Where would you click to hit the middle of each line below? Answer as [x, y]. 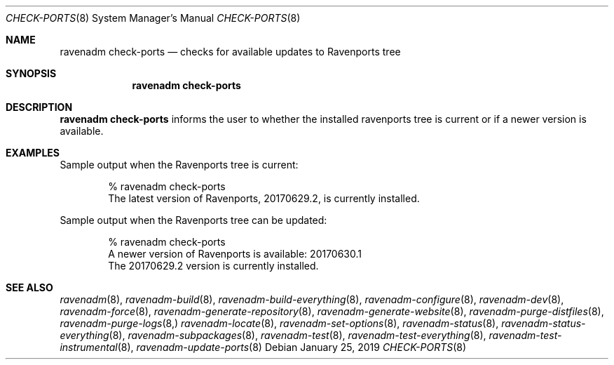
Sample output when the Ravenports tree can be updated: [193, 220]
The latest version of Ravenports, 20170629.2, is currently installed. [264, 198]
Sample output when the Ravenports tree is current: [179, 165]
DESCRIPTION [39, 107]
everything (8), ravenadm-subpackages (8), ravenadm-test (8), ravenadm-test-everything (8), [273, 335]
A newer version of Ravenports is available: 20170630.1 [235, 254]
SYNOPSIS [31, 73]
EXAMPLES [33, 153]
